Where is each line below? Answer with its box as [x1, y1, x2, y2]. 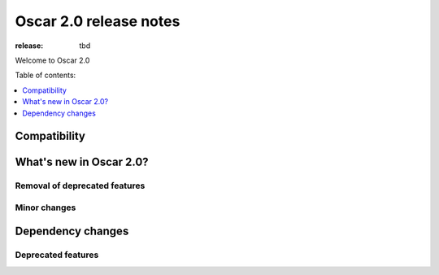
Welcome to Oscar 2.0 [15, 55, 90, 65]
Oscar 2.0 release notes [15, 12, 180, 30]
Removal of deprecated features [15, 180, 146, 191]
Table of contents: [15, 70, 76, 81]
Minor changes [15, 202, 76, 213]
